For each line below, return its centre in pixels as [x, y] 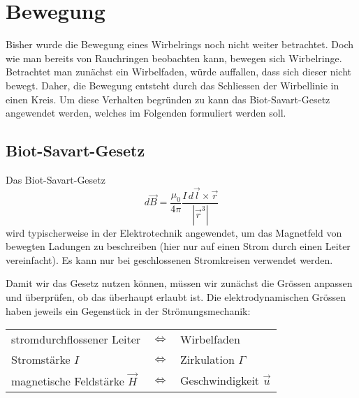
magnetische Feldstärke [68, 381]
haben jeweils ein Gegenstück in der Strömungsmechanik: [128, 310]
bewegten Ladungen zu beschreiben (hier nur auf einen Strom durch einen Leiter [178, 246]
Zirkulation [207, 360]
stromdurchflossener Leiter [76, 339]
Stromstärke [41, 360]
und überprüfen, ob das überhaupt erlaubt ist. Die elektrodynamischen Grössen [176, 296]
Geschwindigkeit [220, 380]
